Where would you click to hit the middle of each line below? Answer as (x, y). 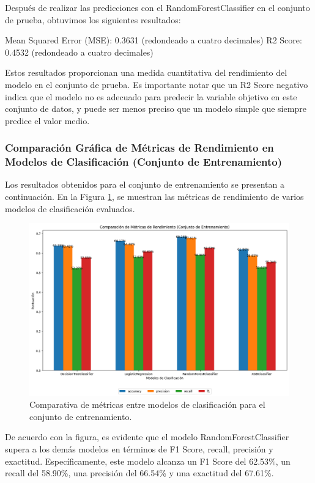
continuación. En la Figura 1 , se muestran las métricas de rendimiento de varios (154, 197)
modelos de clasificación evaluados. (70, 208)
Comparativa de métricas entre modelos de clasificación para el (147, 404)
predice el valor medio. (47, 120)
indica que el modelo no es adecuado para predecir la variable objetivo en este (151, 96)
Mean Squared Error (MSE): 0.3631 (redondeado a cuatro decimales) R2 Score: (154, 40)
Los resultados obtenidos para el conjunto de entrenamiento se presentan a (145, 184)
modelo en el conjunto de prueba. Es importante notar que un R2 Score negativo (157, 84)
